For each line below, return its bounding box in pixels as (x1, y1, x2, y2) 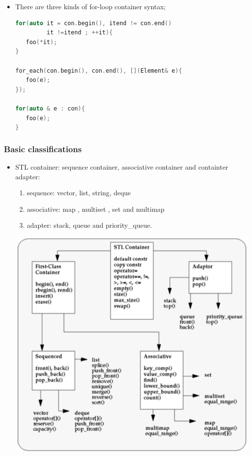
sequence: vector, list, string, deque (27, 188, 131, 198)
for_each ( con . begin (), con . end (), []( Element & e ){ (15, 67, 182, 74)
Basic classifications (4, 142, 82, 155)
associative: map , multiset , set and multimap (27, 204, 165, 214)
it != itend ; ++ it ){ (47, 29, 113, 36)
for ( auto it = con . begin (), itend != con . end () (15, 19, 172, 27)
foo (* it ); (26, 38, 57, 46)
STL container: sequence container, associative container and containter (15, 161, 228, 172)
